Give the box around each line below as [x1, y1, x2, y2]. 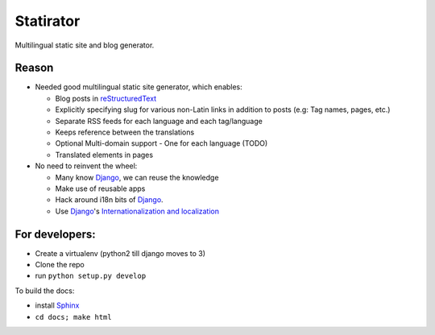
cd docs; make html [35, 312, 112, 321]
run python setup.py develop [35, 271, 147, 281]
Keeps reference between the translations [55, 127, 195, 137]
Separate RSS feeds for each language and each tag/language [55, 116, 263, 126]
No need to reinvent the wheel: [35, 161, 138, 171]
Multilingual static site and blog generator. [14, 40, 155, 50]
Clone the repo [35, 260, 85, 270]
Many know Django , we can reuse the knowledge [55, 172, 219, 182]
